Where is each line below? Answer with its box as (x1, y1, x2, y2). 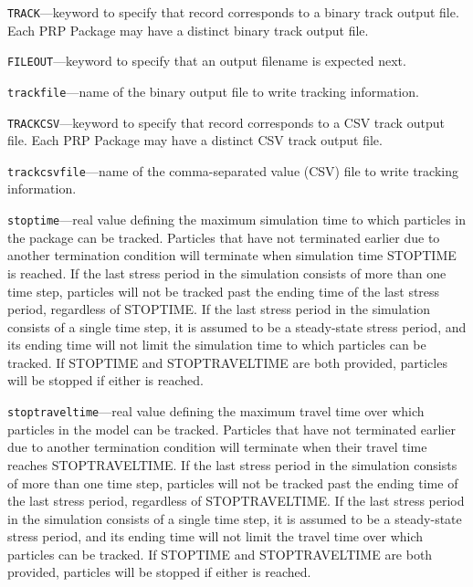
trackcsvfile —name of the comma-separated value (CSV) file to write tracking (7, 161, 459, 180)
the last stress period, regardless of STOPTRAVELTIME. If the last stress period (7, 491, 465, 510)
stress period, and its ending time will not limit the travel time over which (7, 527, 424, 546)
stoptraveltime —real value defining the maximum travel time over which (7, 402, 425, 421)
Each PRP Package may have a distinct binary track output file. (7, 20, 369, 39)
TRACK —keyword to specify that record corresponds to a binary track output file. (7, 3, 459, 21)
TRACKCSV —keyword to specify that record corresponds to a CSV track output (7, 112, 445, 131)
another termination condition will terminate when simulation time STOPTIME (7, 246, 457, 265)
